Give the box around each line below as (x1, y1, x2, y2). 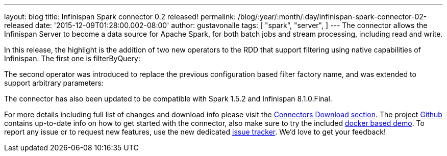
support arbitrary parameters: (4, 79, 104, 87)
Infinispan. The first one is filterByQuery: (4, 54, 140, 63)
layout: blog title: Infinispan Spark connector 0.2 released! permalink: (4, 12, 236, 21)
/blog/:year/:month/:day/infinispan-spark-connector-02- (237, 12, 427, 21)
